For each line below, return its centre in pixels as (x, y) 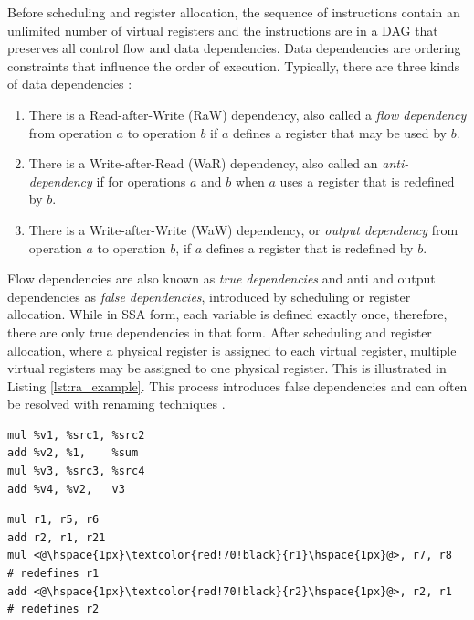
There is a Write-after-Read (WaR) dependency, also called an (203, 163)
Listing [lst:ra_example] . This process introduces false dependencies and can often (237, 385)
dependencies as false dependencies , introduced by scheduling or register (209, 296)
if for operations (141, 181)
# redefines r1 (53, 574)
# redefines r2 (53, 609)
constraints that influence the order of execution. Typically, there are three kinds (234, 65)
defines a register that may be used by (339, 132)
